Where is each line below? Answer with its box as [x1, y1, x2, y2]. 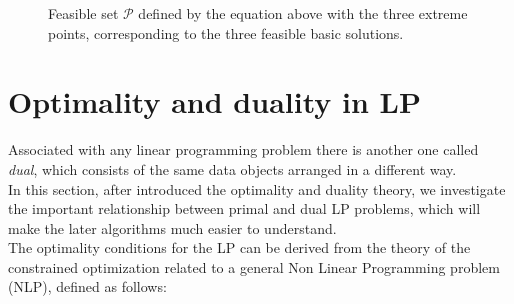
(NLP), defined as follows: [8, 276, 167, 297]
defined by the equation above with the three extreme [138, 3, 468, 23]
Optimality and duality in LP [8, 81, 421, 122]
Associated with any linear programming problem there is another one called [8, 139, 479, 160]
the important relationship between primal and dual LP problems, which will [8, 198, 481, 219]
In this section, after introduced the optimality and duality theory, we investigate [8, 178, 506, 199]
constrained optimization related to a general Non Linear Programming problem [8, 256, 500, 277]
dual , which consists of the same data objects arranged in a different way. [8, 158, 457, 179]
